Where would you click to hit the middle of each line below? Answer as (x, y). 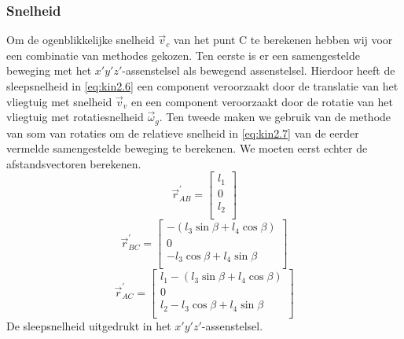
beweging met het (49, 70)
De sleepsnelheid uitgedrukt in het (89, 325)
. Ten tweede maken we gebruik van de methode (275, 117)
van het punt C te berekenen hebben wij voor (283, 40)
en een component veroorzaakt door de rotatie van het (262, 101)
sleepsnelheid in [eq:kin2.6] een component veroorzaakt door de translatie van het (202, 86)
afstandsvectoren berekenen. (74, 163)
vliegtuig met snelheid (59, 101)
